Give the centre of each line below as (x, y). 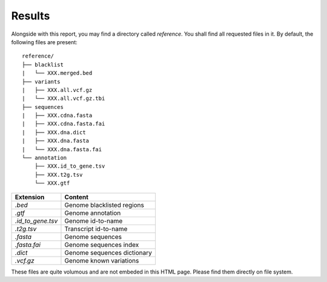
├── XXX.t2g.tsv (58, 175)
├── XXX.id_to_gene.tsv (70, 166)
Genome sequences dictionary (108, 252)
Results (31, 16)
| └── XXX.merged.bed (57, 73)
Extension (30, 197)
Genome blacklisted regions (104, 205)
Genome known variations (102, 260)
